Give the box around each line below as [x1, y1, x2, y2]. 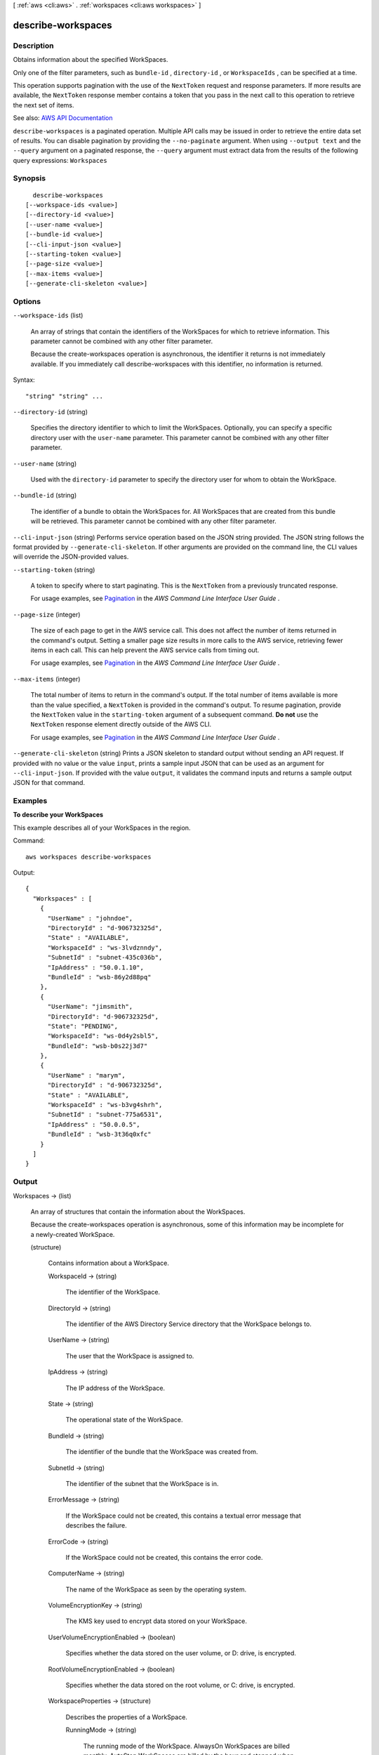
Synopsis [13, 173, 46, 183]
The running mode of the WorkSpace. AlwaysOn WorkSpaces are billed [83, 1742, 291, 1750]
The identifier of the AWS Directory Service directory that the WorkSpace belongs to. [65, 1320, 312, 1328]
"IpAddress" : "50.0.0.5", [47, 1120, 140, 1128]
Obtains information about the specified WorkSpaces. [13, 55, 168, 64]
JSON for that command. [13, 779, 86, 787]
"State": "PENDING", [47, 1022, 119, 1030]
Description [13, 41, 54, 51]
